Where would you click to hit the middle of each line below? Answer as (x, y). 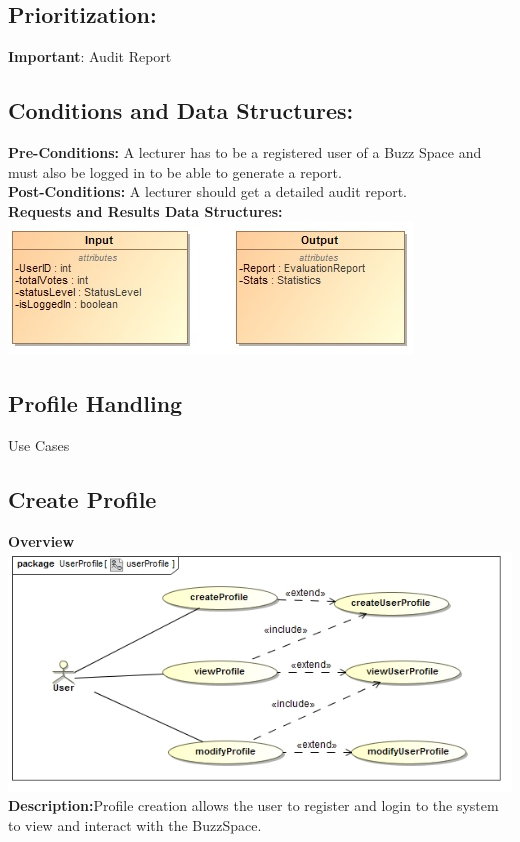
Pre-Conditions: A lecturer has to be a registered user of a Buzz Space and (245, 152)
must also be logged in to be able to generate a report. (175, 171)
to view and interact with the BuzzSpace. (135, 824)
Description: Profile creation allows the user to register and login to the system (253, 805)
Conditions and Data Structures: (181, 110)
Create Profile (82, 499)
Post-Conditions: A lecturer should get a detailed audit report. (207, 191)
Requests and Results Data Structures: (145, 210)
